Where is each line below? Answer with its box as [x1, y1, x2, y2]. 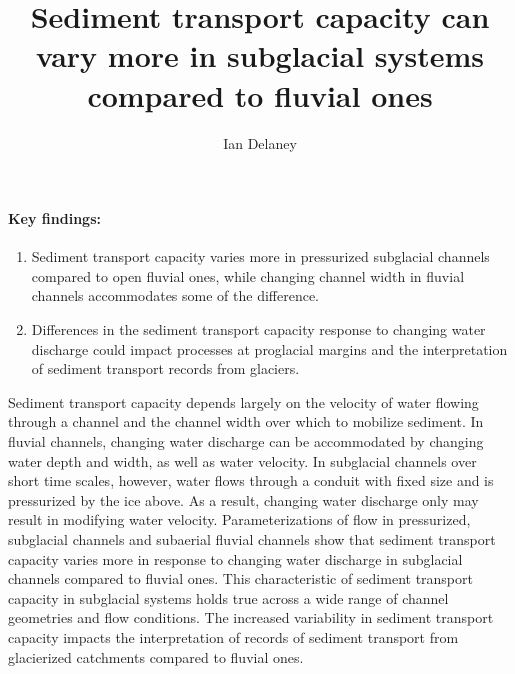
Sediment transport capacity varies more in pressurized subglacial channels [31, 246, 490, 267]
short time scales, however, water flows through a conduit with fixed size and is [8, 470, 494, 491]
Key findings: [8, 208, 101, 229]
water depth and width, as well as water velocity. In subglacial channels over [8, 450, 477, 471]
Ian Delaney [223, 132, 297, 153]
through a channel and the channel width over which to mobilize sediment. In [8, 411, 484, 432]
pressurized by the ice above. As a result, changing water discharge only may [8, 489, 479, 510]
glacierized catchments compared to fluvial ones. [8, 646, 304, 667]
